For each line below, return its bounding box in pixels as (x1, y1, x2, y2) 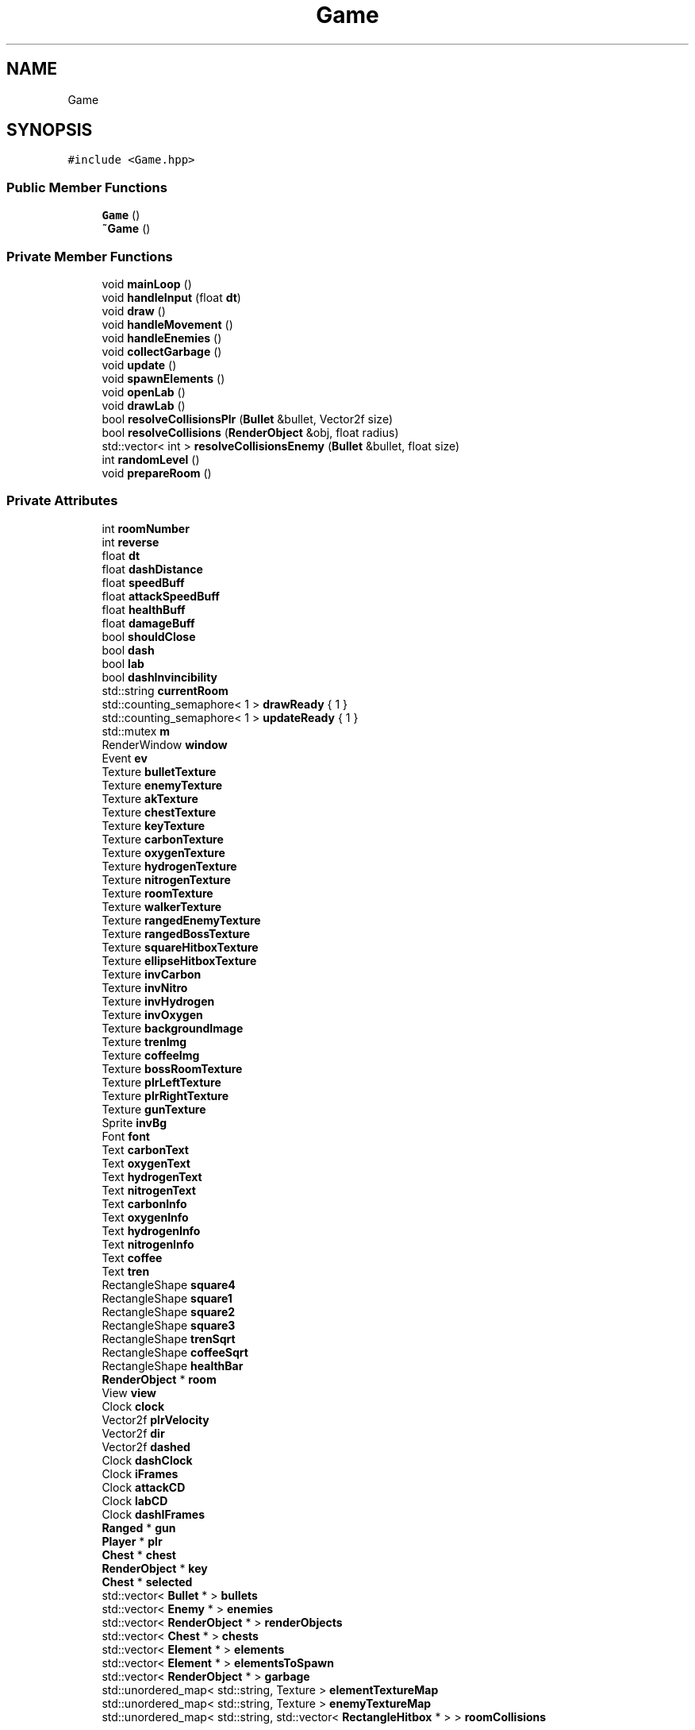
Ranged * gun (102, 1520, 176, 1535)
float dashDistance (102, 562, 203, 576)
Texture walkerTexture (102, 899, 222, 913)
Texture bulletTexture (102, 764, 217, 778)
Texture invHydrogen (102, 994, 215, 1008)
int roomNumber (102, 521, 190, 535)
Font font (102, 1129, 150, 1143)
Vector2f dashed (102, 1439, 190, 1454)
